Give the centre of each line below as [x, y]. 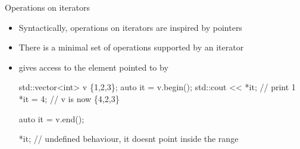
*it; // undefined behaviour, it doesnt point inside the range [129, 139]
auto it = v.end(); [51, 118]
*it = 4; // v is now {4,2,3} [69, 98]
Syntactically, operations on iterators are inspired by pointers [130, 27]
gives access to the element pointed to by [93, 67]
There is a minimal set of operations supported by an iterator [131, 47]
